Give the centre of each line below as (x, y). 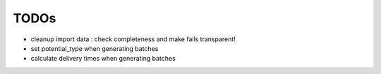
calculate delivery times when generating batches (103, 59)
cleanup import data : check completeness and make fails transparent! (133, 39)
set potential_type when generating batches (95, 48)
